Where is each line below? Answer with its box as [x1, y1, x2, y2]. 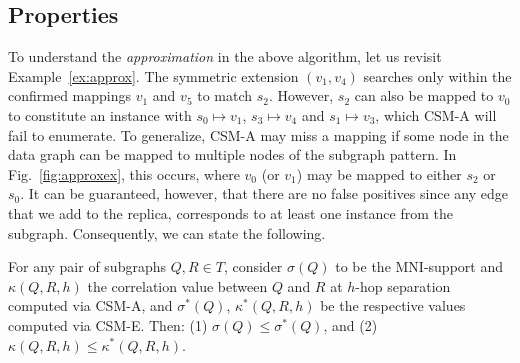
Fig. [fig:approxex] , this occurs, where [8, 163, 240, 184]
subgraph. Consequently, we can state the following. [8, 222, 326, 243]
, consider [223, 256, 283, 277]
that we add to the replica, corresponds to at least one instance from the [8, 202, 453, 223]
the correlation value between [87, 275, 268, 296]
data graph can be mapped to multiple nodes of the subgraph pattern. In [8, 144, 457, 165]
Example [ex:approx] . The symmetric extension [8, 65, 299, 86]
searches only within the [363, 65, 512, 86]
